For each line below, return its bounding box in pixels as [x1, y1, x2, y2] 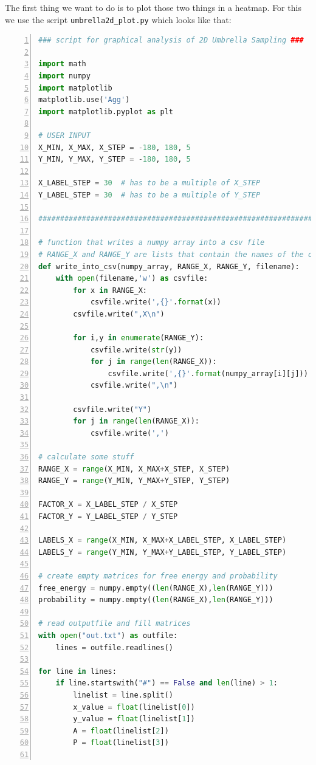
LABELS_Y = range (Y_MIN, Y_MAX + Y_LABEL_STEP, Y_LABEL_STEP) [38, 547, 287, 557]
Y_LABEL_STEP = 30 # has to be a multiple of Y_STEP [38, 190, 261, 199]
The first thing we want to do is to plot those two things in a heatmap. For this [5, 1, 301, 13]
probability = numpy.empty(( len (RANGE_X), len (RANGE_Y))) [38, 595, 273, 605]
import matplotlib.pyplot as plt [38, 107, 173, 116]
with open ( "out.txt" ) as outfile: [38, 631, 178, 640]
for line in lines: [38, 667, 117, 676]
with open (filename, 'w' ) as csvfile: [55, 274, 208, 283]
